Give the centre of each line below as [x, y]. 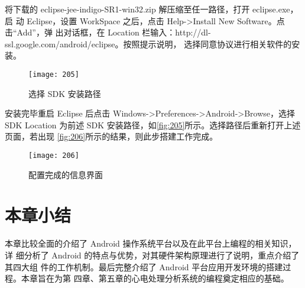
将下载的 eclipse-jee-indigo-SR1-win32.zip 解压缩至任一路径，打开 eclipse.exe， [152, 9]
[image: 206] [54, 156]
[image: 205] [54, 74]
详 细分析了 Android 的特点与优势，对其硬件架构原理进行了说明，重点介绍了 [152, 255]
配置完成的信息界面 [66, 174]
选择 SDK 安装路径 [65, 93]
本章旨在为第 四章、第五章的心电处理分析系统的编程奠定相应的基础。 [155, 278]
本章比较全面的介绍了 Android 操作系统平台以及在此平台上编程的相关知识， [151, 243]
